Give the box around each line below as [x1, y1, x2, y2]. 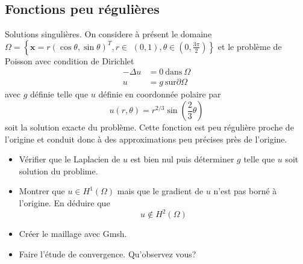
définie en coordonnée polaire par [98, 88, 221, 100]
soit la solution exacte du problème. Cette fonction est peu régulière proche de [5, 121, 294, 134]
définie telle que [30, 88, 89, 100]
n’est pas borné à [213, 185, 277, 197]
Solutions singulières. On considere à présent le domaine [5, 28, 212, 40]
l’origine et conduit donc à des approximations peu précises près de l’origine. [5, 132, 287, 145]
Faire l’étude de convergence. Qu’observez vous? [19, 247, 196, 260]
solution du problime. [19, 164, 98, 177]
